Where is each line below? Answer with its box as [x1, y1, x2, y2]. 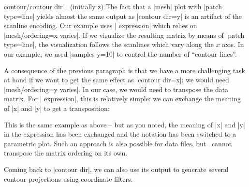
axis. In [222, 39, 244, 49]
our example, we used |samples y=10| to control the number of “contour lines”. [4, 48, 237, 59]
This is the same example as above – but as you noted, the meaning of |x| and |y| [4, 119, 245, 129]
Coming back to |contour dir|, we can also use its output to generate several [4, 164, 229, 174]
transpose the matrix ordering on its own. [4, 148, 128, 158]
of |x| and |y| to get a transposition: [4, 103, 110, 113]
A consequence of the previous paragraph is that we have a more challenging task [4, 65, 245, 75]
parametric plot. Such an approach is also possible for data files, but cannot [4, 138, 232, 148]
